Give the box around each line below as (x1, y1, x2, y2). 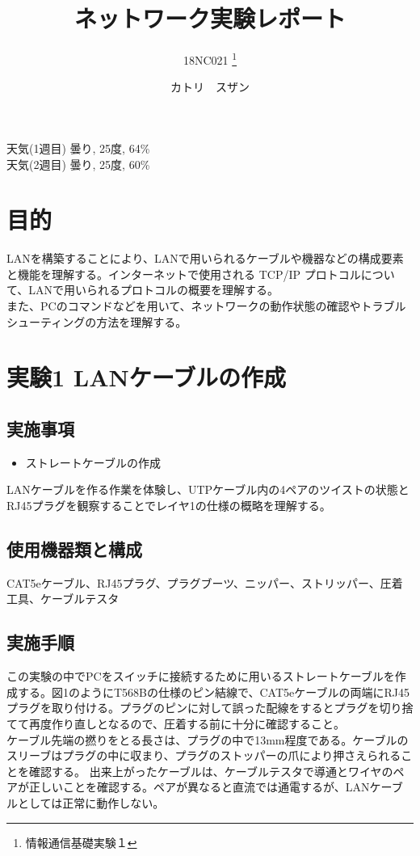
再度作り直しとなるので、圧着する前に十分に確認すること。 (28, 715, 346, 732)
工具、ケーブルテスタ (6, 590, 120, 607)
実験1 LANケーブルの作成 (6, 361, 287, 394)
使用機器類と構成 (6, 537, 142, 561)
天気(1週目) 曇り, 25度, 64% (6, 139, 150, 156)
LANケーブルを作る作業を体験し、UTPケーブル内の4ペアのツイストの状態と (6, 481, 409, 498)
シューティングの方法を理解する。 (6, 313, 187, 330)
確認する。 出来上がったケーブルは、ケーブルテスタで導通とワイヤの (28, 762, 393, 779)
